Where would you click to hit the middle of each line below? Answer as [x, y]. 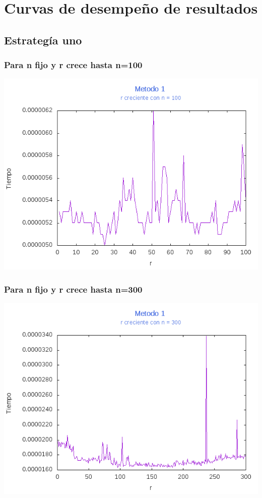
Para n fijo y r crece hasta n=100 [73, 65]
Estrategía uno [43, 40]
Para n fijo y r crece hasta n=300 [73, 289]
